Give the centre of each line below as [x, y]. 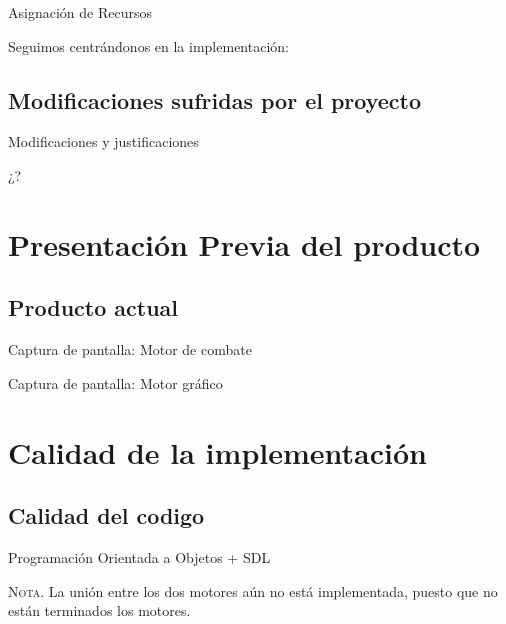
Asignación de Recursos [80, 12]
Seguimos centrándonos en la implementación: [148, 45]
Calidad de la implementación [217, 451]
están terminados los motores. [99, 610]
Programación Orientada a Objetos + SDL [139, 556]
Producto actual [93, 307]
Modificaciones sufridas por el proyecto [215, 99]
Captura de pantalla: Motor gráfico [115, 382]
